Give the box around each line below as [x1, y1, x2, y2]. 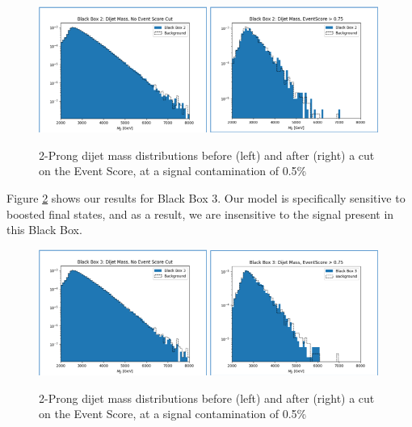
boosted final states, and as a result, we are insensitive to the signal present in [6, 205, 394, 222]
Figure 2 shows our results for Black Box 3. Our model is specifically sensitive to [6, 190, 406, 206]
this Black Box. [6, 221, 82, 238]
